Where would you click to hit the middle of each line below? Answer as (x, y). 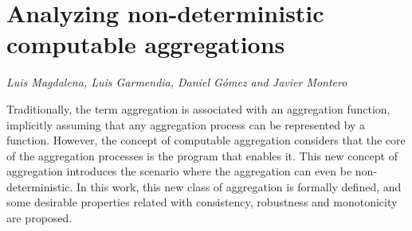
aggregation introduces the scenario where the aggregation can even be (179, 171)
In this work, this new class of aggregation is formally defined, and (239, 186)
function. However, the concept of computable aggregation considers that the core (206, 140)
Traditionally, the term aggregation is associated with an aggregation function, (198, 108)
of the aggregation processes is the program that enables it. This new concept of (202, 155)
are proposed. (39, 218)
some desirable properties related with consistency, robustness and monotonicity (202, 202)
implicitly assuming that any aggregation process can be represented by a (186, 124)
